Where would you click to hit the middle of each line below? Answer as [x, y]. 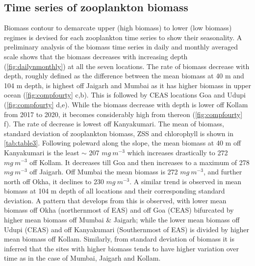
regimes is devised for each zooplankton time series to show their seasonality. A [123, 37]
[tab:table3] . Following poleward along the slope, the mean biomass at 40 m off [123, 143]
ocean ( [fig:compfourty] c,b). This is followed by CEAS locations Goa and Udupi [125, 95]
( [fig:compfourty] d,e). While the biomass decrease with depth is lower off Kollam [126, 104]
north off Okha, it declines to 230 [54, 181]
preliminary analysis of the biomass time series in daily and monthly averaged [121, 47]
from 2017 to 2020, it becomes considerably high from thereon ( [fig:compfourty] [123, 114]
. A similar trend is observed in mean [186, 181]
